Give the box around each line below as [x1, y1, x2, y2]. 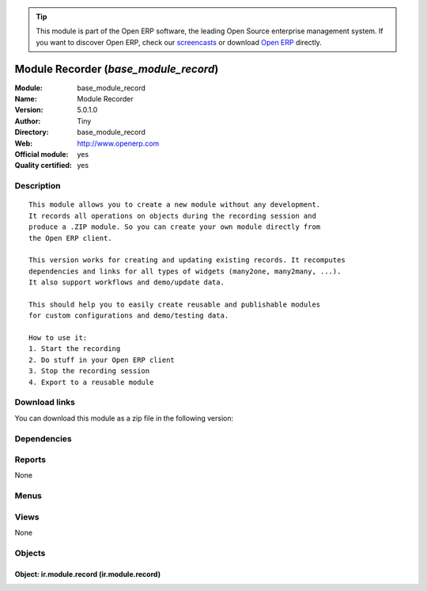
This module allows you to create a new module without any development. [28, 200, 321, 209]
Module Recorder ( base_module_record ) [14, 62, 219, 75]
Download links [14, 397, 75, 408]
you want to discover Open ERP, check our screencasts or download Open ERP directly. [36, 37, 322, 47]
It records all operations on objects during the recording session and [28, 211, 316, 220]
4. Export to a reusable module [28, 377, 154, 387]
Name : [14, 94, 37, 104]
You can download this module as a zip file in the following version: [14, 413, 234, 423]
